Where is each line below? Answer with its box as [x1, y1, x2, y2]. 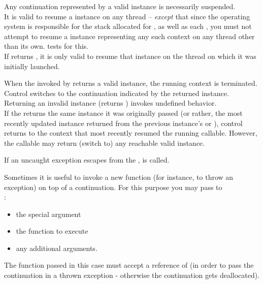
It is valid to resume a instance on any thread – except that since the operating [4, 11, 250, 21]
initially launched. [4, 60, 60, 71]
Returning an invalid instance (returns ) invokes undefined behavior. [4, 98, 217, 108]
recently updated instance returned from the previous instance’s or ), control [4, 117, 243, 128]
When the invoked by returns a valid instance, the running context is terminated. [4, 78, 257, 88]
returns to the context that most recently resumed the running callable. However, [4, 128, 257, 138]
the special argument [16, 208, 81, 219]
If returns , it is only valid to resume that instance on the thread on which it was [4, 50, 256, 61]
